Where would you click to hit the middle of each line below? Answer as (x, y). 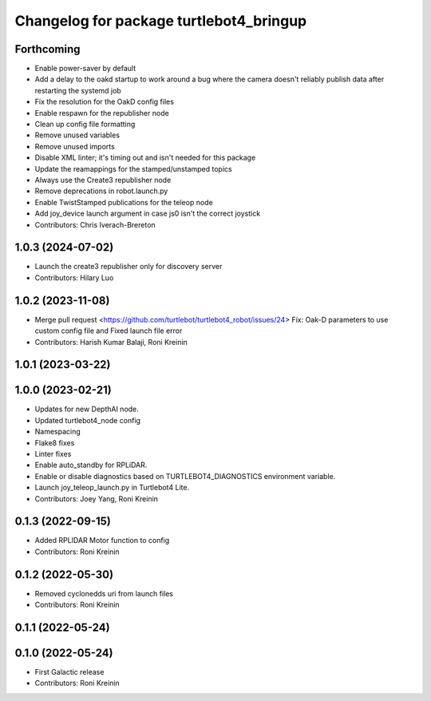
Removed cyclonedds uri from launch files (104, 593)
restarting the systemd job (78, 90)
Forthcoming (47, 49)
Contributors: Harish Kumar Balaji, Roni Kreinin (111, 342)
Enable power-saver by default (85, 69)
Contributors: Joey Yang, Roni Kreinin (97, 498)
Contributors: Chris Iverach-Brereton (95, 224)
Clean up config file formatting (85, 125)
